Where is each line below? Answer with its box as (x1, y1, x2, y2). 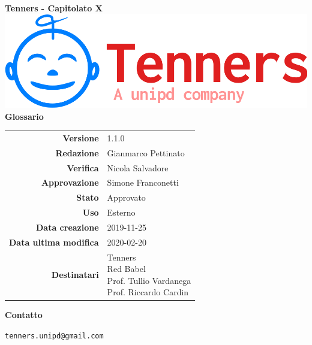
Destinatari (51, 268, 99, 280)
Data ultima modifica (9, 235, 99, 248)
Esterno (107, 206, 136, 219)
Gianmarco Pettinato (107, 146, 185, 159)
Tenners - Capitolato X (5, 2, 103, 14)
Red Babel (107, 262, 146, 275)
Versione (62, 131, 99, 144)
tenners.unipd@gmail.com (5, 332, 104, 341)
